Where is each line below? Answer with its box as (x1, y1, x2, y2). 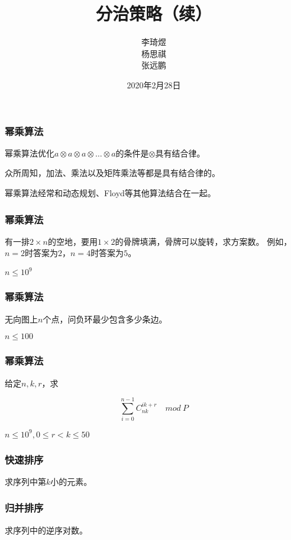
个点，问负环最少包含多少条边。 (43, 312, 167, 325)
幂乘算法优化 (5, 146, 54, 159)
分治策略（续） (95, 1, 212, 25)
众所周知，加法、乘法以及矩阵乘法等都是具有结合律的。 (5, 167, 220, 179)
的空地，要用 (47, 235, 98, 247)
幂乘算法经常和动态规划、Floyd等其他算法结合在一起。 (5, 186, 216, 199)
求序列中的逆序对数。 (5, 523, 88, 536)
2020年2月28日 (127, 78, 181, 91)
